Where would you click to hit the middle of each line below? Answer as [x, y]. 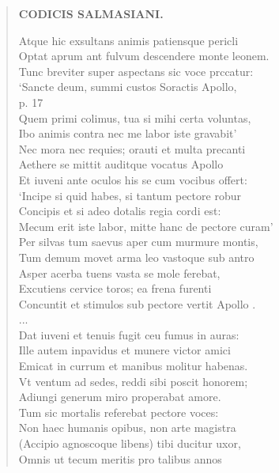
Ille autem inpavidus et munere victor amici [124, 350]
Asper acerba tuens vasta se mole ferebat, [119, 272]
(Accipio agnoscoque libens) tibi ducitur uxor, [130, 443]
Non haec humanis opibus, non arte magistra [127, 428]
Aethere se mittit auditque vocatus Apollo [121, 164]
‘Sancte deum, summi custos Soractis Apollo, [128, 87]
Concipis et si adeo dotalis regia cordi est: [120, 211]
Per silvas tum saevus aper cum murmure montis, [138, 242]
